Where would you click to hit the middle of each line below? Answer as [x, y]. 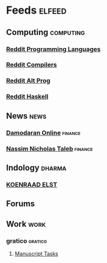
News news [26, 116]
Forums [21, 204]
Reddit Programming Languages [54, 49]
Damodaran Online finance [43, 133]
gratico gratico [27, 240]
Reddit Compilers [32, 65]
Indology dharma [36, 167]
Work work [26, 224]
